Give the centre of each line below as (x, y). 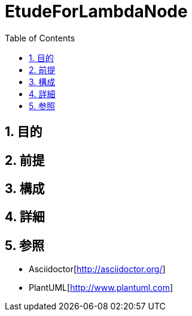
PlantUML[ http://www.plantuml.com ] (101, 288)
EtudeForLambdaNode (96, 11)
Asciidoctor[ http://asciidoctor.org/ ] (97, 269)
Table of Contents (40, 38)
